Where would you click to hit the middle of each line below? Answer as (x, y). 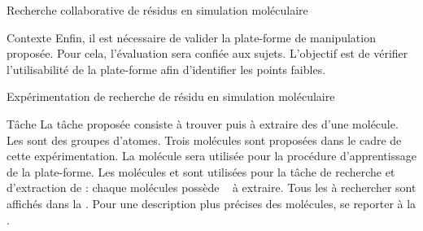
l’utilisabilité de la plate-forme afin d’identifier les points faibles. (166, 69)
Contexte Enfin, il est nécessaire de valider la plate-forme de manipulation (191, 37)
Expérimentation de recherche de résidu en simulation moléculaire (171, 96)
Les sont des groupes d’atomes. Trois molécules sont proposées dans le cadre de (204, 139)
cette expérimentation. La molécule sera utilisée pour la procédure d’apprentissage (211, 156)
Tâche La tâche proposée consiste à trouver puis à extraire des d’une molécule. (203, 123)
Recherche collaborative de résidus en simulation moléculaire (157, 10)
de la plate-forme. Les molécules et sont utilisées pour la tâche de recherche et (201, 171)
